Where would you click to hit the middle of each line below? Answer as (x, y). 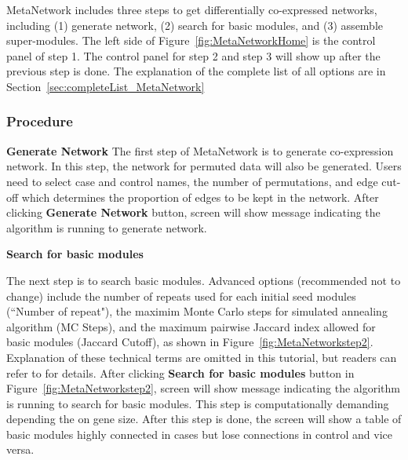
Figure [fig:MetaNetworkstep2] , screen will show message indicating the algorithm (204, 388)
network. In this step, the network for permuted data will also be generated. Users (204, 166)
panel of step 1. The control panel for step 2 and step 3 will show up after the (193, 55)
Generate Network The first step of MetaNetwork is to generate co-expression (200, 150)
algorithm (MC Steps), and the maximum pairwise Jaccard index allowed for (191, 326)
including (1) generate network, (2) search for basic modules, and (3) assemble (195, 25)
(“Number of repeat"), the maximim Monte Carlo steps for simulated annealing (197, 311)
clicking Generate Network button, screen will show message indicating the (193, 212)
